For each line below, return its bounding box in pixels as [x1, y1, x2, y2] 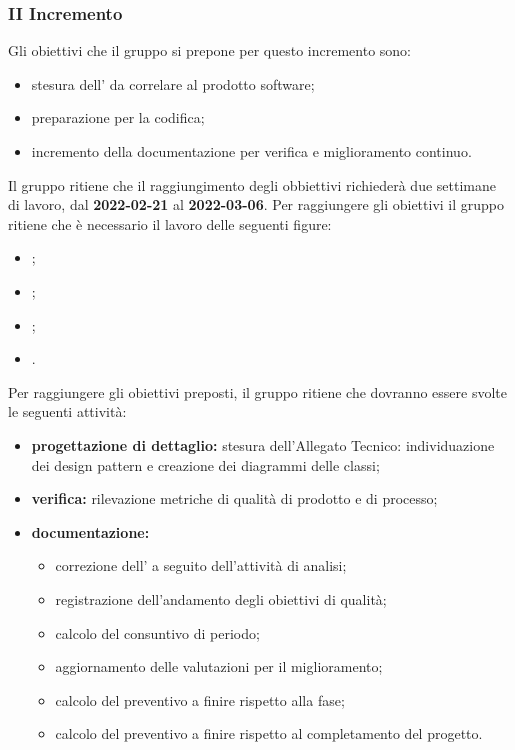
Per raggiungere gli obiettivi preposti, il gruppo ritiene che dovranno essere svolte [8, 381, 507, 402]
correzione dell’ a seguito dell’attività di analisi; [55, 555, 347, 576]
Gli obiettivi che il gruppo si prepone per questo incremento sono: [8, 40, 412, 61]
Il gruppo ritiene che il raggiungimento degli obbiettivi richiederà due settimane [8, 174, 496, 195]
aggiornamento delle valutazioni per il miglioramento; [55, 656, 383, 677]
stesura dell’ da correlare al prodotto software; [31, 73, 315, 94]
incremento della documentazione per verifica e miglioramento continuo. [31, 141, 472, 161]
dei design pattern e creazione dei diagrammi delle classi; [31, 454, 380, 475]
